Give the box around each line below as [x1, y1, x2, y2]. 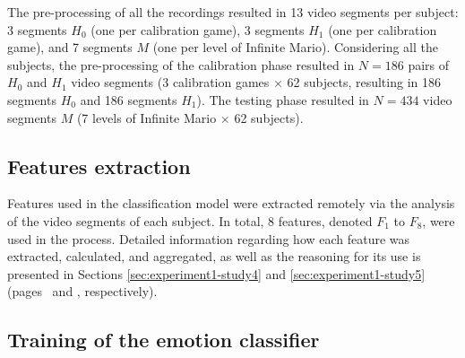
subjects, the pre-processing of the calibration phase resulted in [7, 55, 355, 74]
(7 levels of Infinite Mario [76, 108, 217, 127]
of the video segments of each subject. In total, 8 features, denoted [7, 211, 373, 230]
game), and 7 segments [7, 38, 133, 57]
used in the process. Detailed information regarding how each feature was [7, 229, 410, 248]
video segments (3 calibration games [71, 73, 270, 92]
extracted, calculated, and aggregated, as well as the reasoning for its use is [7, 247, 421, 266]
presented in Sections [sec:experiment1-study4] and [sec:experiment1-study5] [7, 264, 426, 283]
